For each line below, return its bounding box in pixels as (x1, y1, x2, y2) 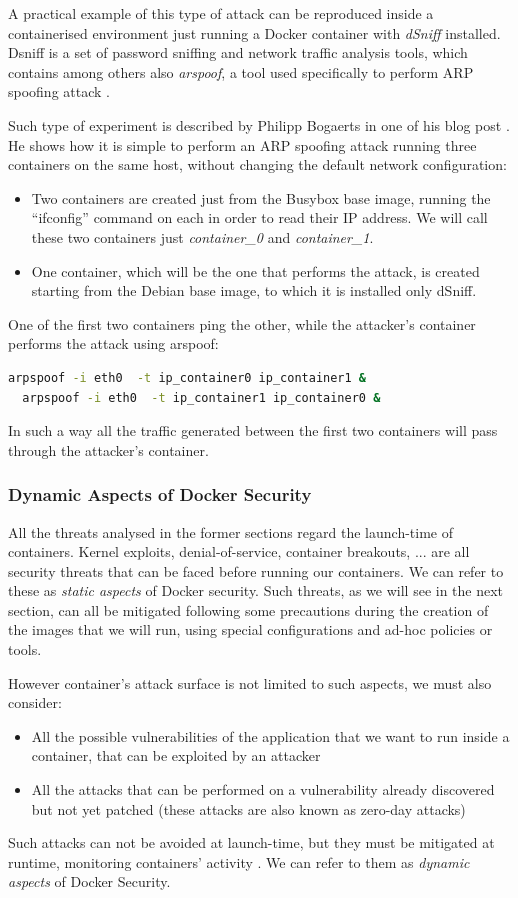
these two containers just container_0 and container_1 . (31, 226, 374, 247)
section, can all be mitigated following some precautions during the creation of (8, 599, 489, 620)
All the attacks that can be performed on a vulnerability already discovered (31, 779, 495, 800)
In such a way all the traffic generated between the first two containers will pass (8, 420, 498, 441)
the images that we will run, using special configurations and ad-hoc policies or (8, 619, 493, 640)
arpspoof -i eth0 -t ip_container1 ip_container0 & (22, 390, 381, 405)
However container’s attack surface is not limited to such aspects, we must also (8, 672, 492, 693)
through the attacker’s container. (8, 439, 209, 460)
